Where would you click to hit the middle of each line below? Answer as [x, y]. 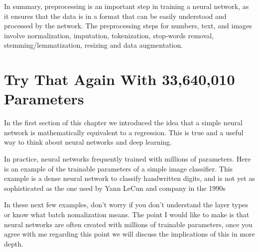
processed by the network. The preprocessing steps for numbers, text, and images [128, 26]
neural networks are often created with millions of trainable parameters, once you [128, 224]
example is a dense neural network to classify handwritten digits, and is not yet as [129, 178]
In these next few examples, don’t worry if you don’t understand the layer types [126, 205]
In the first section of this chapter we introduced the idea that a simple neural [123, 123]
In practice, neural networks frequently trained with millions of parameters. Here [128, 159]
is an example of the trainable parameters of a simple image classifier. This [119, 168]
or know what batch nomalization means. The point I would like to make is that [127, 214]
